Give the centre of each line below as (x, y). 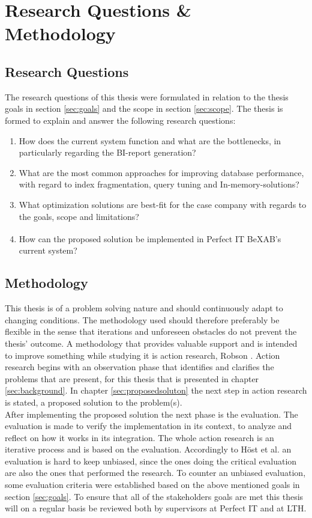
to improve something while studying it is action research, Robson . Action (142, 355)
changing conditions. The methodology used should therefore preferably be (142, 319)
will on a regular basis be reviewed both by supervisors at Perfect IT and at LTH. (156, 508)
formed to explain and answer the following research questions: (120, 120)
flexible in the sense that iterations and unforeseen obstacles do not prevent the (151, 331)
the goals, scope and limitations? (79, 216)
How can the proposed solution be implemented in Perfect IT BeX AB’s (150, 238)
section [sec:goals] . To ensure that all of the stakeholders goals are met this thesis (154, 496)
